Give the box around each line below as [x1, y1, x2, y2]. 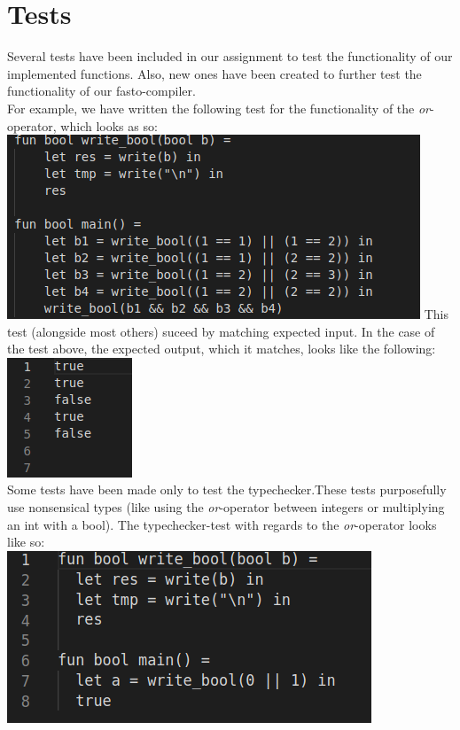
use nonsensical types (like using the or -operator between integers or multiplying [7, 498, 445, 516]
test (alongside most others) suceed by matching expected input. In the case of [7, 322, 435, 340]
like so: [7, 532, 45, 551]
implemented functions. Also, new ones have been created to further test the [7, 64, 422, 82]
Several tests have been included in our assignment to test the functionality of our [7, 47, 453, 66]
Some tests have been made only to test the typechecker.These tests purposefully [7, 480, 447, 499]
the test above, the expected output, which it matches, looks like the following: [7, 339, 436, 358]
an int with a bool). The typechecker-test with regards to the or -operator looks [7, 515, 437, 533]
